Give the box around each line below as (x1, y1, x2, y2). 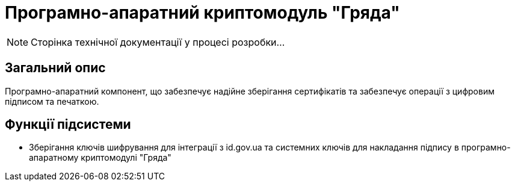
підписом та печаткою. (5, 96, 99, 107)
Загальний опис (5, 60, 106, 76)
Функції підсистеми (5, 117, 131, 132)
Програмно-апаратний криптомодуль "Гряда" (5, 2, 400, 23)
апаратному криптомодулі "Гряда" (29, 152, 171, 163)
